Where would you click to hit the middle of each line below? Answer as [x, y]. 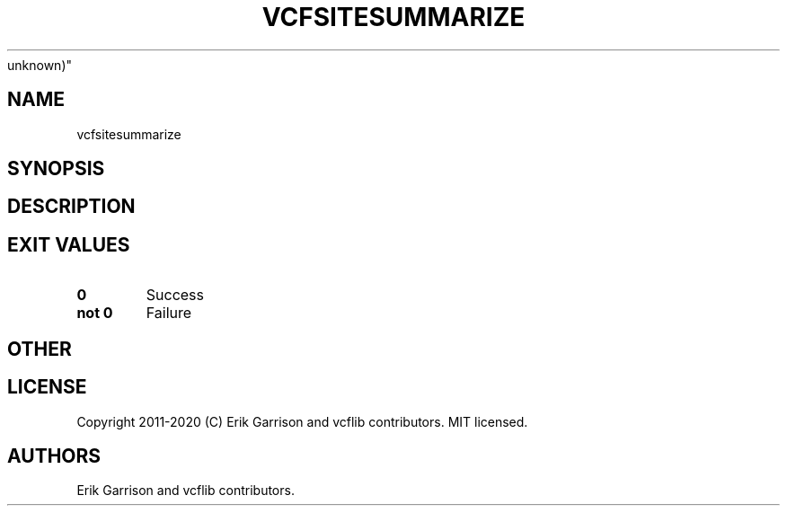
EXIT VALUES [69, 244]
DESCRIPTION [71, 207]
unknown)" [40, 65]
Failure [169, 313]
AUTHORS [54, 456]
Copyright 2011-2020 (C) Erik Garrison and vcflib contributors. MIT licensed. [302, 421]
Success [175, 295]
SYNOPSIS [56, 169]
